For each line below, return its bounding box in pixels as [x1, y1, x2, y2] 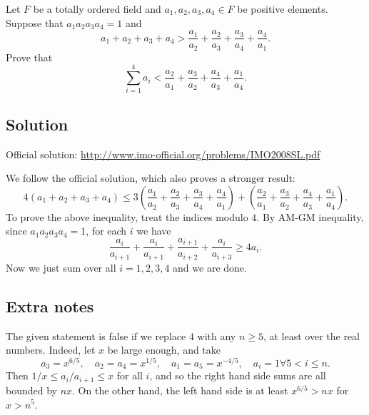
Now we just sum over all [6, 260, 116, 275]
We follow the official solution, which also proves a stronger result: [6, 170, 295, 185]
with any [197, 328, 236, 343]
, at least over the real [263, 328, 360, 343]
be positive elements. [237, 1, 328, 16]
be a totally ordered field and [33, 1, 161, 16]
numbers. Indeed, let [6, 342, 96, 357]
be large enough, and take [107, 342, 221, 357]
